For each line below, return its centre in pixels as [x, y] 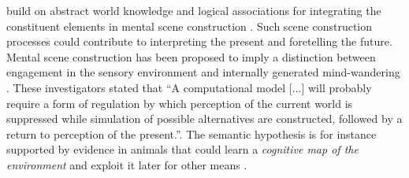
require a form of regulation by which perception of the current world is [180, 103]
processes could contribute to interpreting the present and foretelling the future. [199, 41]
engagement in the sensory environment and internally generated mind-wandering [203, 72]
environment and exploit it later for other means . [127, 164]
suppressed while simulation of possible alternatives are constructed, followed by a [204, 119]
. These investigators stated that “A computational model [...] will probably [189, 87]
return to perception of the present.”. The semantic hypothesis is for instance [191, 133]
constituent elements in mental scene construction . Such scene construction [190, 26]
